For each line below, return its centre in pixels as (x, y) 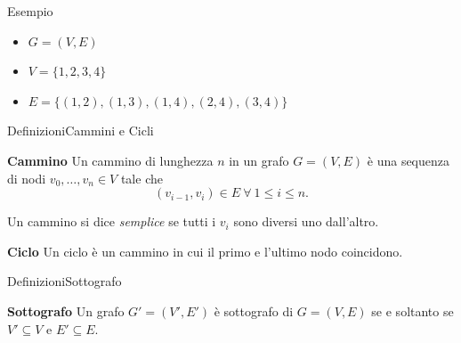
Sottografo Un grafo (66, 310)
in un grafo (259, 160)
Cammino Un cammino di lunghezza (110, 160)
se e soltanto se (412, 310)
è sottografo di (254, 310)
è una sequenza (408, 160)
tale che (142, 178)
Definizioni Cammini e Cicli (81, 131)
